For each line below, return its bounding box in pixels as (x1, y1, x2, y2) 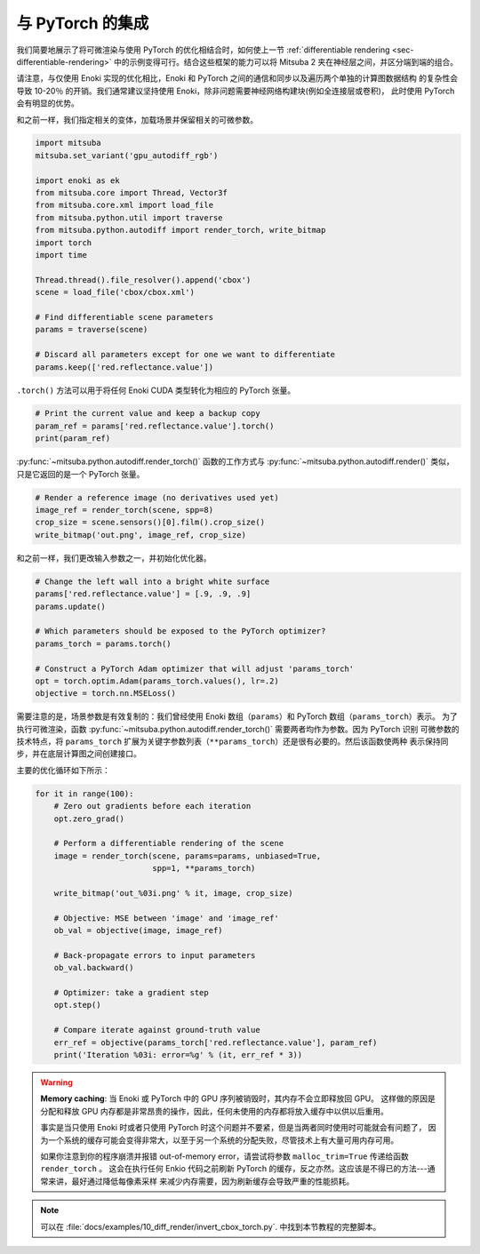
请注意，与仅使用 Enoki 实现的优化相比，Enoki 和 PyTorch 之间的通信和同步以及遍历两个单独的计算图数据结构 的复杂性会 (16, 73, 458, 84)
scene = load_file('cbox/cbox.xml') (35, 287, 196, 298)
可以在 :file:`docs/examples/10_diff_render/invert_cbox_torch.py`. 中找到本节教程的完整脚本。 (40, 1221, 381, 1232)
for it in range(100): (35, 788, 134, 799)
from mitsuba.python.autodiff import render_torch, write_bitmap (35, 225, 326, 236)
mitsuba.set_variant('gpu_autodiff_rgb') (35, 150, 219, 160)
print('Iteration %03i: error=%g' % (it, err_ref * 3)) (53, 1050, 303, 1060)
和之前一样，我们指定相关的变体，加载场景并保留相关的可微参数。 (16, 114, 258, 124)
